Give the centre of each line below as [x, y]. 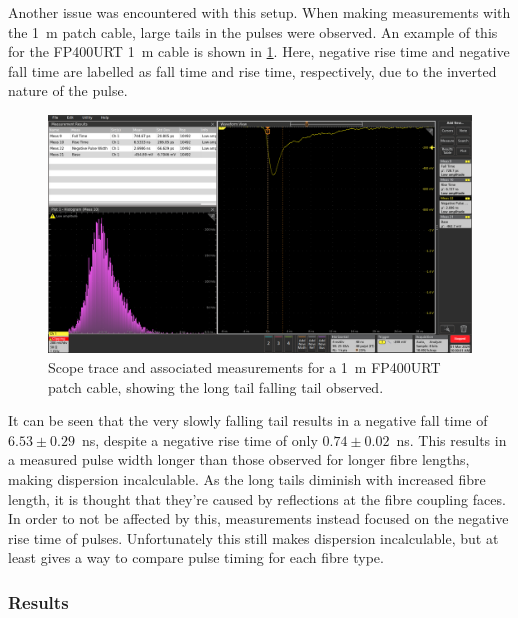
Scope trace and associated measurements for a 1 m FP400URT [244, 367]
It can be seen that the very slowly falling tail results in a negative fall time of [248, 420]
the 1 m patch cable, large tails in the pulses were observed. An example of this [253, 31]
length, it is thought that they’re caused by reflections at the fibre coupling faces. [257, 498]
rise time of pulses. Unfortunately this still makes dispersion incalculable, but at [253, 537]
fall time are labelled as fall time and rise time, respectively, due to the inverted [252, 70]
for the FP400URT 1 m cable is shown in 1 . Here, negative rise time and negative [259, 51]
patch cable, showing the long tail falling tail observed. [216, 386]
